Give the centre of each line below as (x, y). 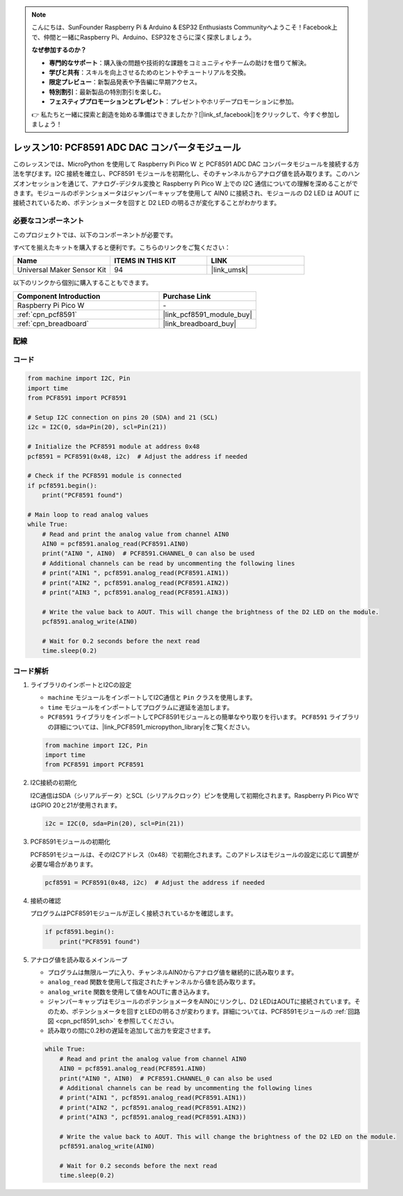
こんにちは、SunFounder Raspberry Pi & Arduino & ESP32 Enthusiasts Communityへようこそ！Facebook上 (185, 27)
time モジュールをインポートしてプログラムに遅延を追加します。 (140, 707)
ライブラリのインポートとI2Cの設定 (81, 685)
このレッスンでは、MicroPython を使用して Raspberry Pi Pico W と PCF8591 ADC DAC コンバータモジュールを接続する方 (186, 164)
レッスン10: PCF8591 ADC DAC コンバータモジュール (127, 147)
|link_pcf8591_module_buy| (208, 314)
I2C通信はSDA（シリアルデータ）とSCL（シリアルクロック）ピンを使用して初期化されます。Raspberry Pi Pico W (192, 795)
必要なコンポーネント (49, 221)
